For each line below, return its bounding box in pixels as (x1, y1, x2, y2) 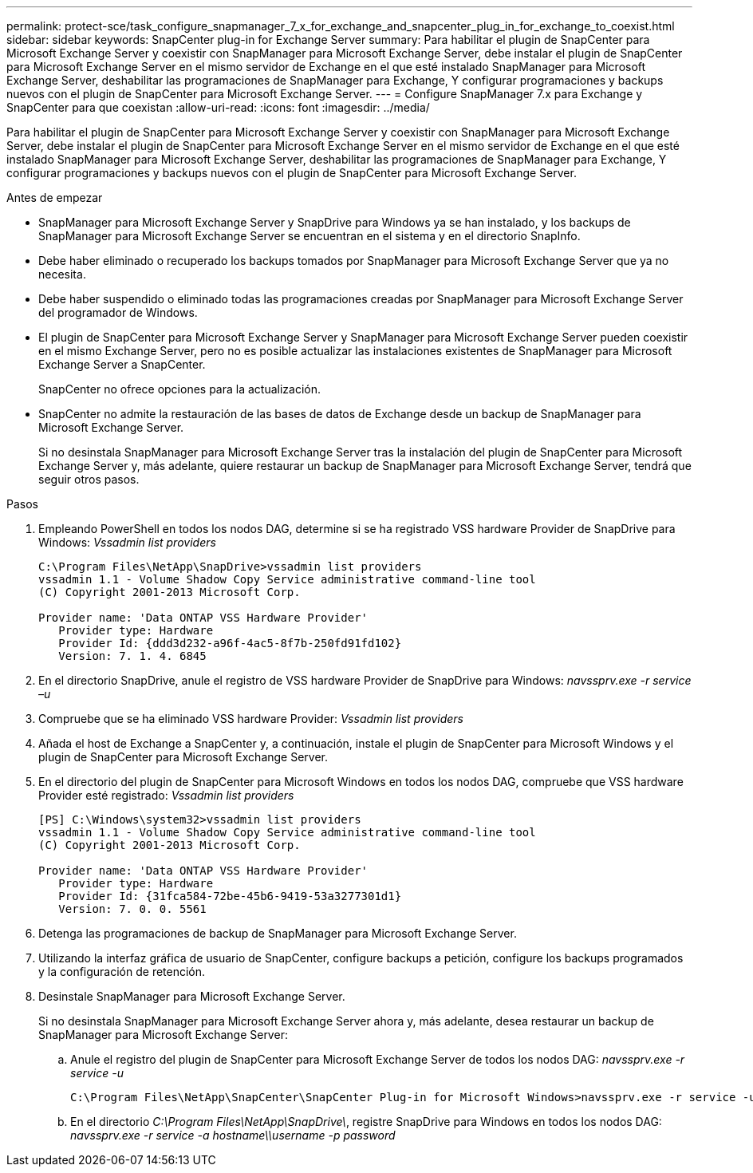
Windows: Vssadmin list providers (38, 535, 216, 549)
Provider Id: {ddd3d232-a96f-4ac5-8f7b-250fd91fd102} (58, 637, 402, 650)
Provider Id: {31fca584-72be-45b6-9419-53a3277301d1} (58, 890, 402, 902)
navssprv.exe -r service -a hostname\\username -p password (70, 1128, 396, 1142)
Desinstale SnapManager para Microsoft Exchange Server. (38, 989, 345, 1003)
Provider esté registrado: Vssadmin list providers (38, 788, 294, 802)
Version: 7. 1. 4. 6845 (58, 650, 207, 662)
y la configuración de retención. (38, 965, 206, 978)
